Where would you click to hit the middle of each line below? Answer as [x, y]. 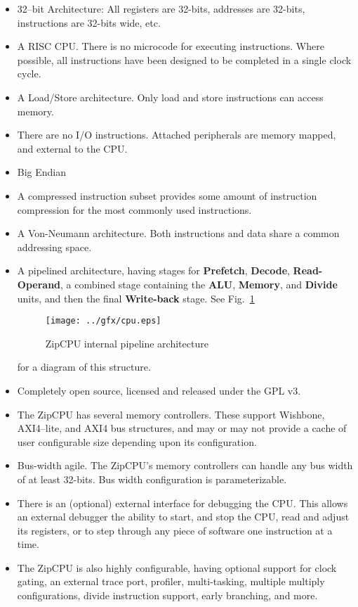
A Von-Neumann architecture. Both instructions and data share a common [178, 233]
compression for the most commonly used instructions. [134, 209]
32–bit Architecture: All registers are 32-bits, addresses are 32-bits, [161, 8]
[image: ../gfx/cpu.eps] [103, 321]
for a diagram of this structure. [84, 367]
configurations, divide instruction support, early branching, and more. [167, 595]
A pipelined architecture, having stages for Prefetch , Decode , [153, 270]
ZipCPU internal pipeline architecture [127, 343]
